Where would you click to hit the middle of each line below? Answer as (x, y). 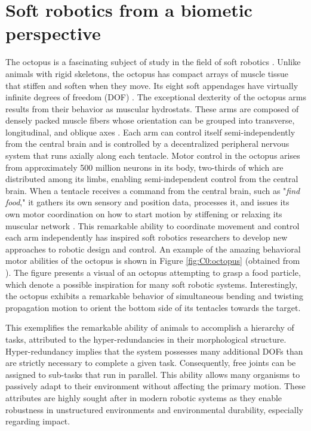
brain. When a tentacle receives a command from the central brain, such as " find (153, 190)
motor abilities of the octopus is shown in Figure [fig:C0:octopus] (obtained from (153, 261)
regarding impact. (38, 421)
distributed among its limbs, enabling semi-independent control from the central (152, 179)
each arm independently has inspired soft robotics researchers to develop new (147, 237)
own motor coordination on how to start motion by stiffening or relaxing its (144, 214)
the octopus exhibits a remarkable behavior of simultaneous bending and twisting (155, 296)
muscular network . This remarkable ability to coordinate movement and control (153, 225)
